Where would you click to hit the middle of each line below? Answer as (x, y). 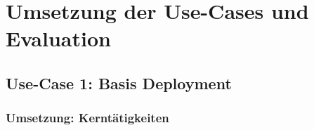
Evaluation (58, 38)
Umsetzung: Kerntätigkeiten (87, 118)
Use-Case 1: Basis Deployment (119, 83)
